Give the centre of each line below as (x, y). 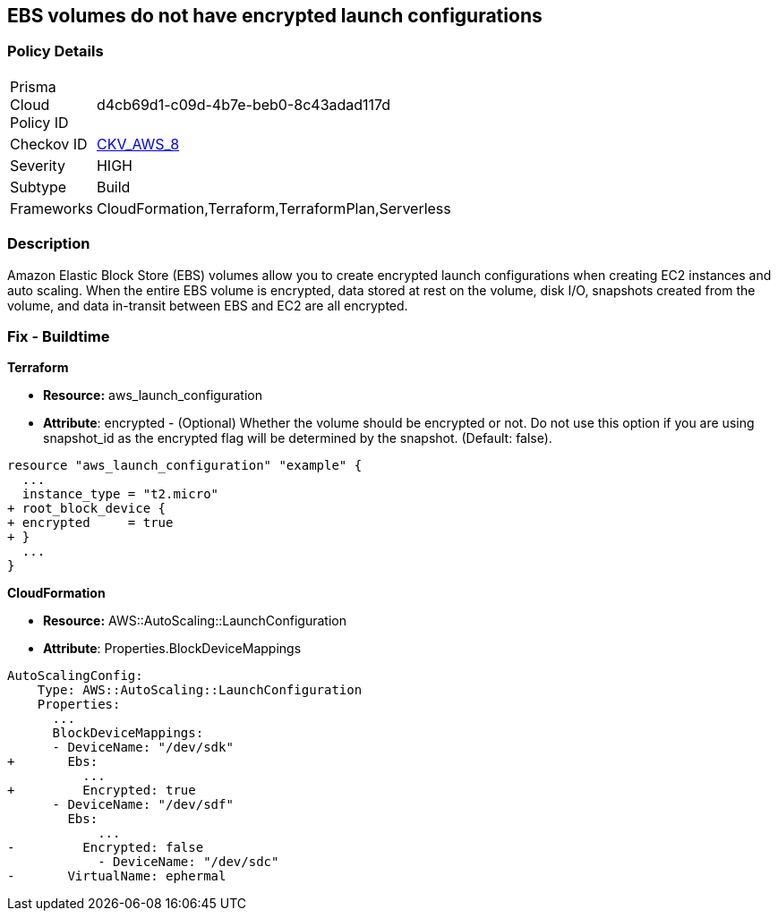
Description (49, 244)
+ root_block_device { (87, 509)
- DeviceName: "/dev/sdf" (143, 805)
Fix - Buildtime (59, 336)
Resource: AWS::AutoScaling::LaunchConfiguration (195, 621)
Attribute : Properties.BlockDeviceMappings (172, 649)
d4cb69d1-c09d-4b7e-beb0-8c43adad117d (244, 104)
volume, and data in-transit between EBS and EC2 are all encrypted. (208, 305)
